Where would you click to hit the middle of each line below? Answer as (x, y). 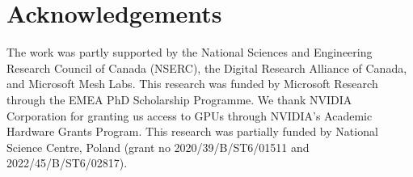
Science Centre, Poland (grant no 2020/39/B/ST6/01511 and (158, 147)
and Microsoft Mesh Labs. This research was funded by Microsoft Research (192, 84)
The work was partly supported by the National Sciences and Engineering (190, 52)
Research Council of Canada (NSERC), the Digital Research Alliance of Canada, (207, 67)
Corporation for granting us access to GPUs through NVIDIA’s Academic (190, 115)
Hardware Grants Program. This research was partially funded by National (192, 131)
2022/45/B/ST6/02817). (67, 163)
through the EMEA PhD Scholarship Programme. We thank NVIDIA (179, 99)
